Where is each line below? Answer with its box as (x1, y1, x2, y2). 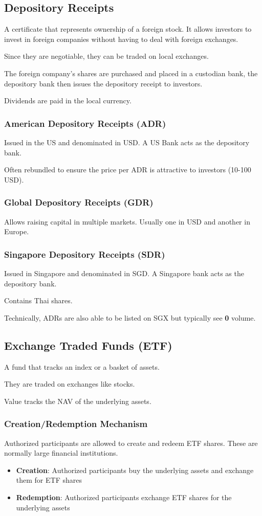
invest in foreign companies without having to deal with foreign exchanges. (4, 33, 238, 44)
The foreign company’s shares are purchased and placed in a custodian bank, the (4, 68, 258, 78)
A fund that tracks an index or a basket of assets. (4, 361, 160, 372)
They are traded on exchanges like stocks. (4, 378, 135, 389)
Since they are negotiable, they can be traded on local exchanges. (4, 51, 209, 61)
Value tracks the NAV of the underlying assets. (4, 395, 151, 406)
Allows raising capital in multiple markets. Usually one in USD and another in (4, 216, 250, 227)
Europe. (4, 226, 29, 237)
